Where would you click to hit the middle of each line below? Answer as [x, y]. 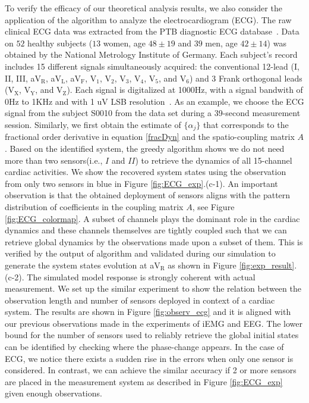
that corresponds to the [246, 124]
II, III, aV [23, 78]
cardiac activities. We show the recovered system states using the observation [146, 172]
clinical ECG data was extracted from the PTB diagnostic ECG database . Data [152, 31]
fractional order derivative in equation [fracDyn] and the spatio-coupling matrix [150, 137]
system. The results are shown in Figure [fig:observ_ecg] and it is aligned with [148, 312]
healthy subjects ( [60, 43]
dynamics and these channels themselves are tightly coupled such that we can [146, 230]
